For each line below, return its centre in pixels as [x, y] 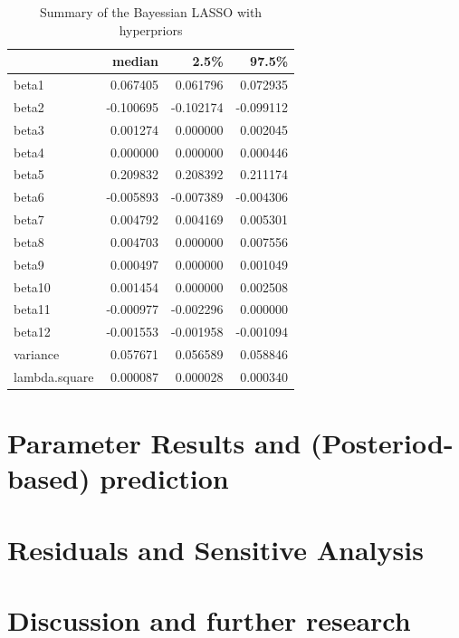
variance [37, 354]
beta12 [32, 332]
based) [49, 478]
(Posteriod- [382, 443]
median [135, 61]
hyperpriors [151, 29]
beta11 [32, 309]
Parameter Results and [154, 443]
